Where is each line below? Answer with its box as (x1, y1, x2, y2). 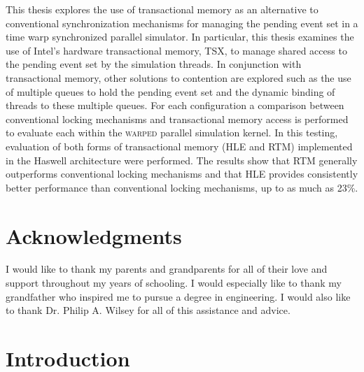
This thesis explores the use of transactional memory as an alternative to (6, 2, 318, 16)
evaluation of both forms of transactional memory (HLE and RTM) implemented (6, 138, 353, 153)
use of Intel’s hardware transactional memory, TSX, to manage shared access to (6, 43, 347, 57)
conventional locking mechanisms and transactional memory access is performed (6, 111, 349, 126)
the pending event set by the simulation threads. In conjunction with (6, 57, 302, 71)
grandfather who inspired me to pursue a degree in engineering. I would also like (6, 289, 351, 303)
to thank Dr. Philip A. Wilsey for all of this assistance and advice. (6, 303, 290, 317)
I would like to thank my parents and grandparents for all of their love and (6, 262, 328, 276)
